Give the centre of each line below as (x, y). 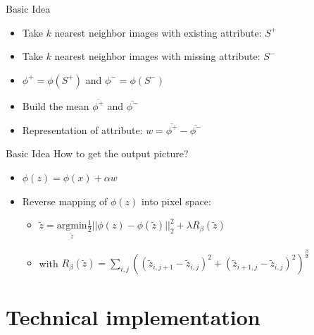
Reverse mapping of (65, 201)
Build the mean (56, 105)
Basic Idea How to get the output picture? (97, 153)
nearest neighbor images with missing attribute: (157, 56)
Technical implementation (133, 316)
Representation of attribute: (82, 129)
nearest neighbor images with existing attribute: (158, 32)
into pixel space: (176, 201)
